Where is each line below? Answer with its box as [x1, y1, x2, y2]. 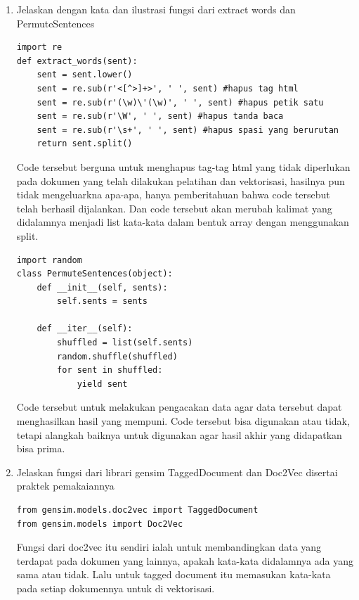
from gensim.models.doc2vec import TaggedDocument [16, 505, 259, 515]
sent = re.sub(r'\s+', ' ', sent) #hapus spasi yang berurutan [37, 125, 339, 135]
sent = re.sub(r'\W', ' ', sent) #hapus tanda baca [37, 111, 284, 122]
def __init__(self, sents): [37, 282, 168, 293]
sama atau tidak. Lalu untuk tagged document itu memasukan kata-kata [16, 567, 331, 582]
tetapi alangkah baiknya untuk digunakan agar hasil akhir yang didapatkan [16, 427, 342, 442]
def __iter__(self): [37, 324, 133, 334]
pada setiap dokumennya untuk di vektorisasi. [16, 580, 215, 595]
